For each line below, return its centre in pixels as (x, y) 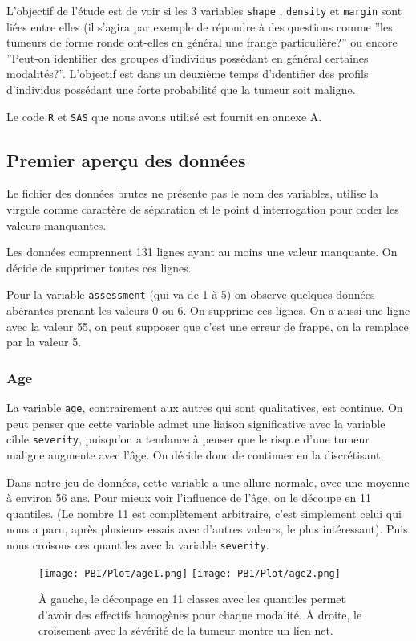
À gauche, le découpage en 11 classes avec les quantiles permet (192, 599)
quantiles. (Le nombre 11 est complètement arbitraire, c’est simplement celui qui (204, 513)
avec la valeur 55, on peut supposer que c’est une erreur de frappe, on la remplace (208, 326)
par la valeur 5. (44, 342)
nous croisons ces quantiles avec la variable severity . (138, 544)
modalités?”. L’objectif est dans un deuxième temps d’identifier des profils (188, 73)
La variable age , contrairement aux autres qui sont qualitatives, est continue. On (205, 408)
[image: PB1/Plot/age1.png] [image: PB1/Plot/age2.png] (190, 573)
